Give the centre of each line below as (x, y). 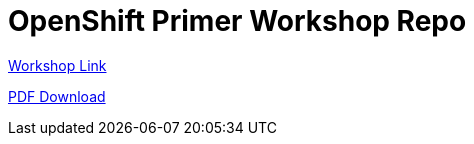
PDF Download (57, 96)
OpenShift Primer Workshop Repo (237, 21)
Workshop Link (57, 65)
